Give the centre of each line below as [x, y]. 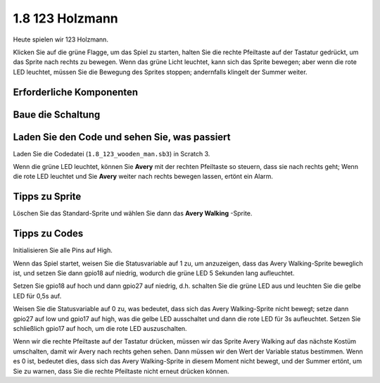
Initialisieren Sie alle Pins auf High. [63, 251]
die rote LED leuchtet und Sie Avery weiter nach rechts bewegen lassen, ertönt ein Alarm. [143, 177]
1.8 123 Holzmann [66, 18]
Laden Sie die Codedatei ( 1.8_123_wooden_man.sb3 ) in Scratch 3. [112, 153]
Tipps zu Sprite [47, 197]
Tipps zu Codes [48, 233]
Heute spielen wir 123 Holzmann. [61, 39]
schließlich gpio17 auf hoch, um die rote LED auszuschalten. [100, 328]
